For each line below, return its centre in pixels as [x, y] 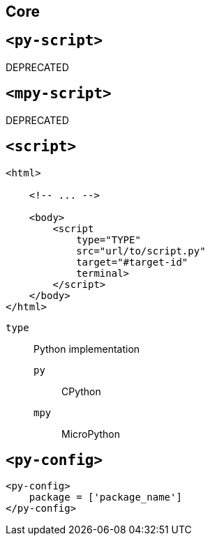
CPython [81, 391]
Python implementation [87, 349]
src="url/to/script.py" [141, 251]
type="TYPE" [108, 239]
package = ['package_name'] [105, 497]
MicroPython [91, 434]
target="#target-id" [132, 262]
